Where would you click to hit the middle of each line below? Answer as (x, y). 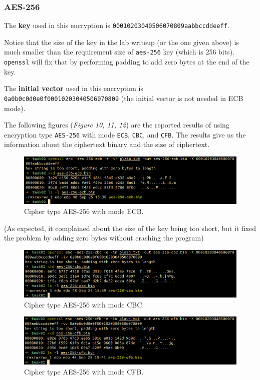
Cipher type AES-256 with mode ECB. (84, 211)
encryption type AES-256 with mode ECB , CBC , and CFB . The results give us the (125, 134)
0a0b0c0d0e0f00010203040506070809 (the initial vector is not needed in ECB (124, 98)
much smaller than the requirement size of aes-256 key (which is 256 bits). (119, 52)
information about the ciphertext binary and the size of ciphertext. (107, 144)
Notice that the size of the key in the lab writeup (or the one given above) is (121, 42)
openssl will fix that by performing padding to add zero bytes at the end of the (127, 62)
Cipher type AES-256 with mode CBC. (84, 304)
